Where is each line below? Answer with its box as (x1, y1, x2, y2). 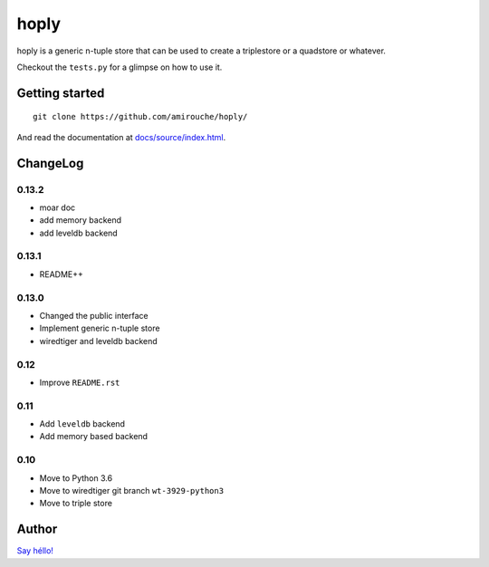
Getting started (16, 85, 105, 101)
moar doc (39, 202, 76, 213)
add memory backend (39, 215, 122, 226)
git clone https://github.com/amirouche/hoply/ (33, 111, 248, 122)
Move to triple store (39, 498, 113, 509)
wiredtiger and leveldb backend (39, 335, 158, 346)
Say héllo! (16, 545, 54, 556)
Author (16, 522, 58, 537)
